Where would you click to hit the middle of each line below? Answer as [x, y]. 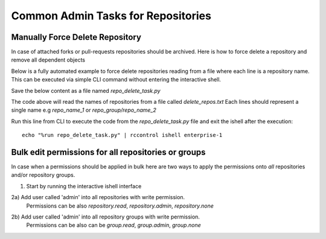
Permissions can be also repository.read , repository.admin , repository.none [120, 206]
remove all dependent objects [48, 60]
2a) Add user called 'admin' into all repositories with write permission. [98, 197]
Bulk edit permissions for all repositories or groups [108, 152]
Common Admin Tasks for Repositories [111, 16]
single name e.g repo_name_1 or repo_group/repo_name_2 [84, 110]
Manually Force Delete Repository [76, 37]
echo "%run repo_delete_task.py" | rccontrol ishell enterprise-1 [122, 135]
